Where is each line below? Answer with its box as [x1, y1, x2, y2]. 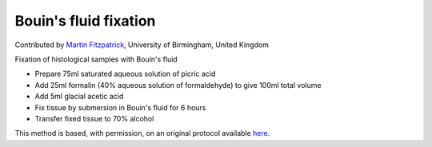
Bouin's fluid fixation [14, 12, 156, 30]
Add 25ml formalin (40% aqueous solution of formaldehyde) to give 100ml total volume [34, 80, 322, 89]
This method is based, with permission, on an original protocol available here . [14, 129, 270, 138]
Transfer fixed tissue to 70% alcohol [34, 113, 154, 123]
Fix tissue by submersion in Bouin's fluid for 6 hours [34, 102, 206, 112]
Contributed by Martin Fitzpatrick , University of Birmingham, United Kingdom [14, 40, 270, 50]
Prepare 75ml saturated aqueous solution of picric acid [34, 69, 216, 79]
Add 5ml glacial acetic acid [34, 92, 124, 101]
